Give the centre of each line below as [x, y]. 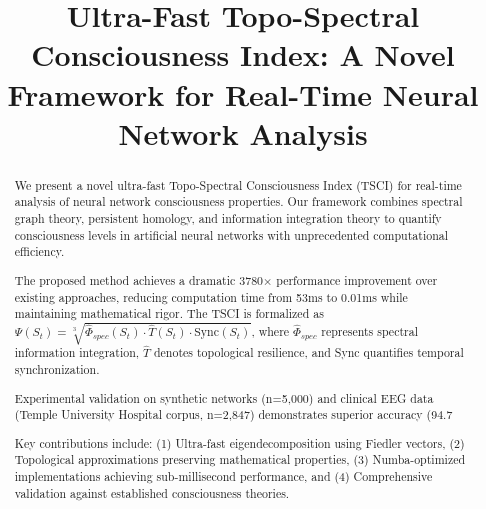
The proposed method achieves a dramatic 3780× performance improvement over [226, 279]
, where [270, 331]
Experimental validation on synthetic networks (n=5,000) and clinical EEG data [224, 397]
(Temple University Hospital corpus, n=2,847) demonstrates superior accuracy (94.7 [233, 414]
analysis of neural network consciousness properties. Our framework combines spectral [238, 201]
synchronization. [57, 369]
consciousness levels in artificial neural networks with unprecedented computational [231, 234]
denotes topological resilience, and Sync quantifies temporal [308, 352]
